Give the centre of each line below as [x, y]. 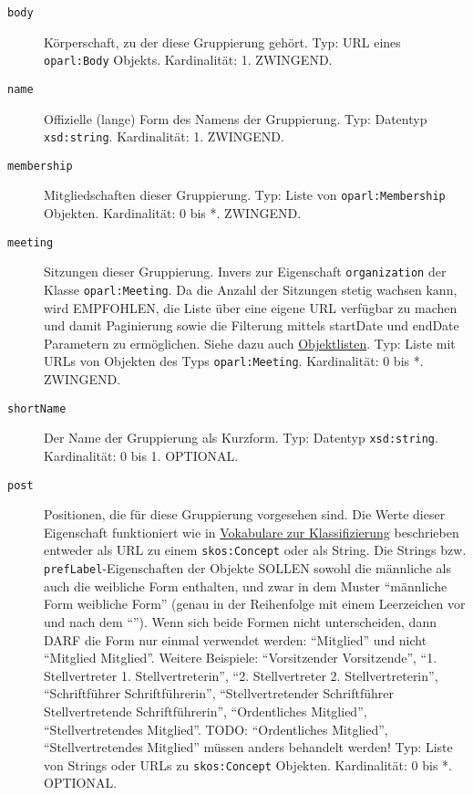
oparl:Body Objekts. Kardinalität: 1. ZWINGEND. [188, 60]
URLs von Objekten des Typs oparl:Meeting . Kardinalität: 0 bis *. [234, 361]
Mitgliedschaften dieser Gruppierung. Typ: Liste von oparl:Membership [245, 195]
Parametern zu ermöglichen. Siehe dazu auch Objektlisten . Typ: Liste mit [250, 343]
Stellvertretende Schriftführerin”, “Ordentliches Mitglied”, [206, 711]
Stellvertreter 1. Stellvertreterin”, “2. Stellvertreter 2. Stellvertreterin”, [241, 675]
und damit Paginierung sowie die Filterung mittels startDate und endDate [252, 325]
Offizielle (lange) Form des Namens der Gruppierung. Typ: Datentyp [236, 118]
